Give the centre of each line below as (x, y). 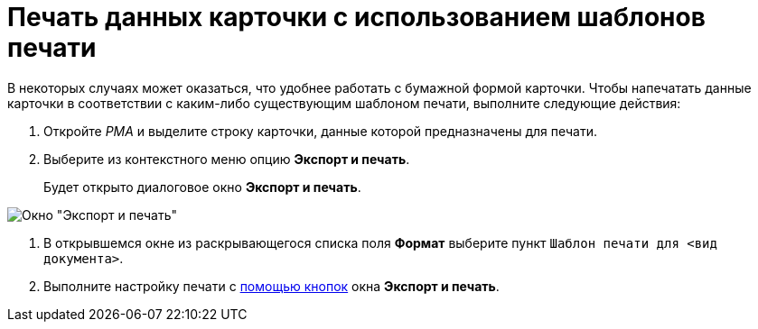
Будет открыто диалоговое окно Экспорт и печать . (202, 187)
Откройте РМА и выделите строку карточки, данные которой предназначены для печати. (320, 131)
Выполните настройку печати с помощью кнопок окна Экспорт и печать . (271, 286)
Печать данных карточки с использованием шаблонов (356, 17)
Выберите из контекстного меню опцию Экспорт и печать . (227, 159)
